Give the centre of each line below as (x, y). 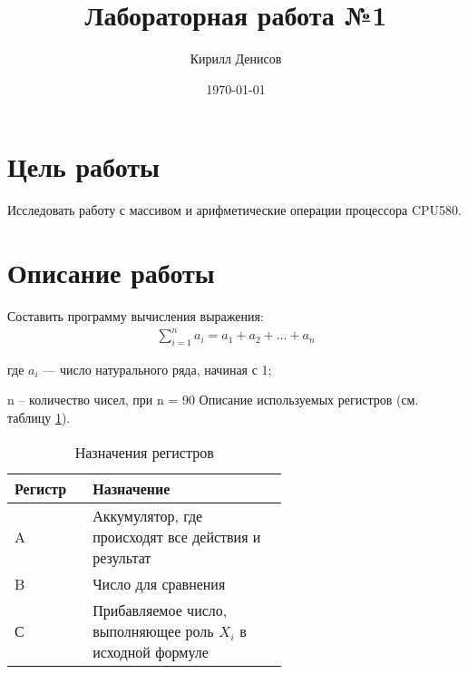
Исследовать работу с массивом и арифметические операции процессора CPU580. (234, 210)
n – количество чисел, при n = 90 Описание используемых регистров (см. (213, 400)
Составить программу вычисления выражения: (136, 315)
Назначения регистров (144, 452)
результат (122, 557)
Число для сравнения (159, 583)
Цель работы (83, 166)
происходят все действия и (177, 536)
